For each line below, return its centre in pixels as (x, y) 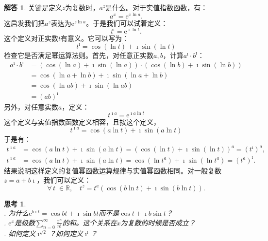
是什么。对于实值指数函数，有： (157, 7)
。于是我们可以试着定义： (127, 23)
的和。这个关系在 (90, 222)
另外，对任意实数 (31, 106)
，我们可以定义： (64, 180)
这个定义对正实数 (31, 38)
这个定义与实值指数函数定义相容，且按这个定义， (82, 122)
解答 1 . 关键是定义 (33, 7)
